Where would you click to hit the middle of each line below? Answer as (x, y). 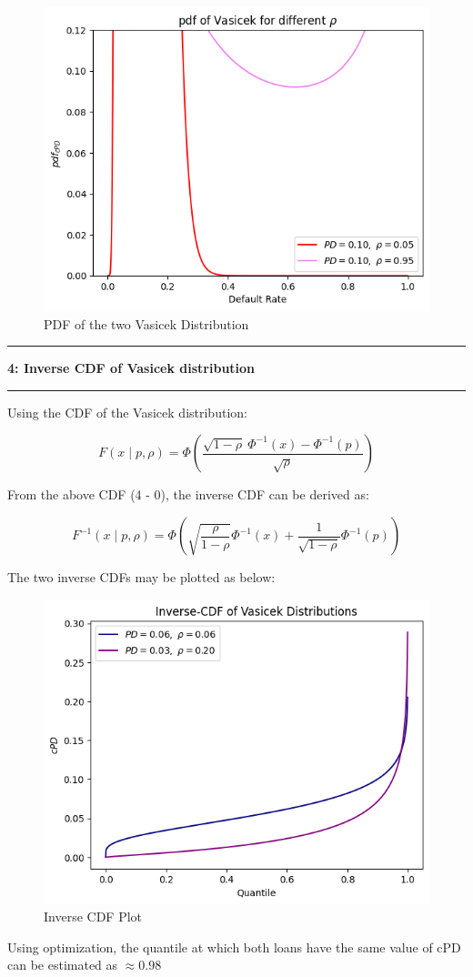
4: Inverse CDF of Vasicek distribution (131, 368)
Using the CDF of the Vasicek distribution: (127, 412)
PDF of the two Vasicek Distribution (146, 323)
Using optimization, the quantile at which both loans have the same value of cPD (234, 947)
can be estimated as (63, 965)
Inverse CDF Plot (93, 917)
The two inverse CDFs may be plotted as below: (141, 577)
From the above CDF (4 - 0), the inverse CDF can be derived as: (188, 494)
